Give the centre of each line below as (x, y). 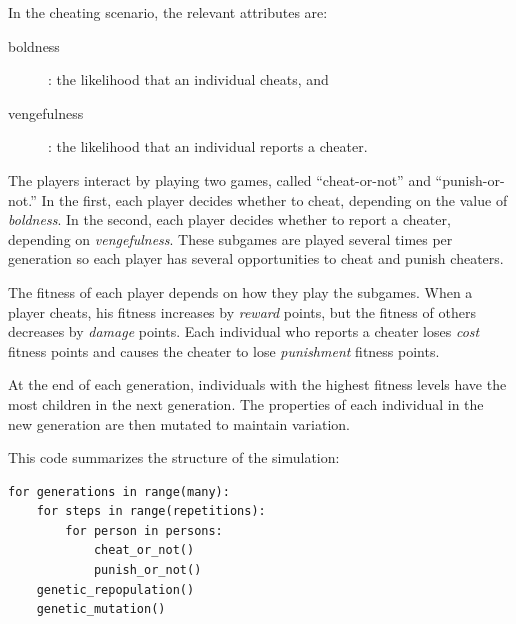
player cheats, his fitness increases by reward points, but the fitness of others (242, 311)
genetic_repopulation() (115, 589)
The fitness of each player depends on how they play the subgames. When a (240, 291)
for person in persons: (144, 530)
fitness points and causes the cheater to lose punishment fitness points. (224, 350)
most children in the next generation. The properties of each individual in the (246, 403)
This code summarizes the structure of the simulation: (174, 457)
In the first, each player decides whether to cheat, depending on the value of (274, 199)
